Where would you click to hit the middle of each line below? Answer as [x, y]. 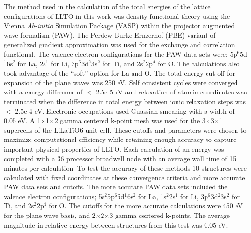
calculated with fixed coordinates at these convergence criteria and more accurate [125, 177]
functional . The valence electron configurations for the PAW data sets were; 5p [121, 54]
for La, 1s [152, 196]
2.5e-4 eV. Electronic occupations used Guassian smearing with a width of [125, 111]
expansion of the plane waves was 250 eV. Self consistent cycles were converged [121, 82]
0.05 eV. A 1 [22, 120]
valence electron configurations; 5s [54, 196]
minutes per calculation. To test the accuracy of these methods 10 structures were [125, 168]
